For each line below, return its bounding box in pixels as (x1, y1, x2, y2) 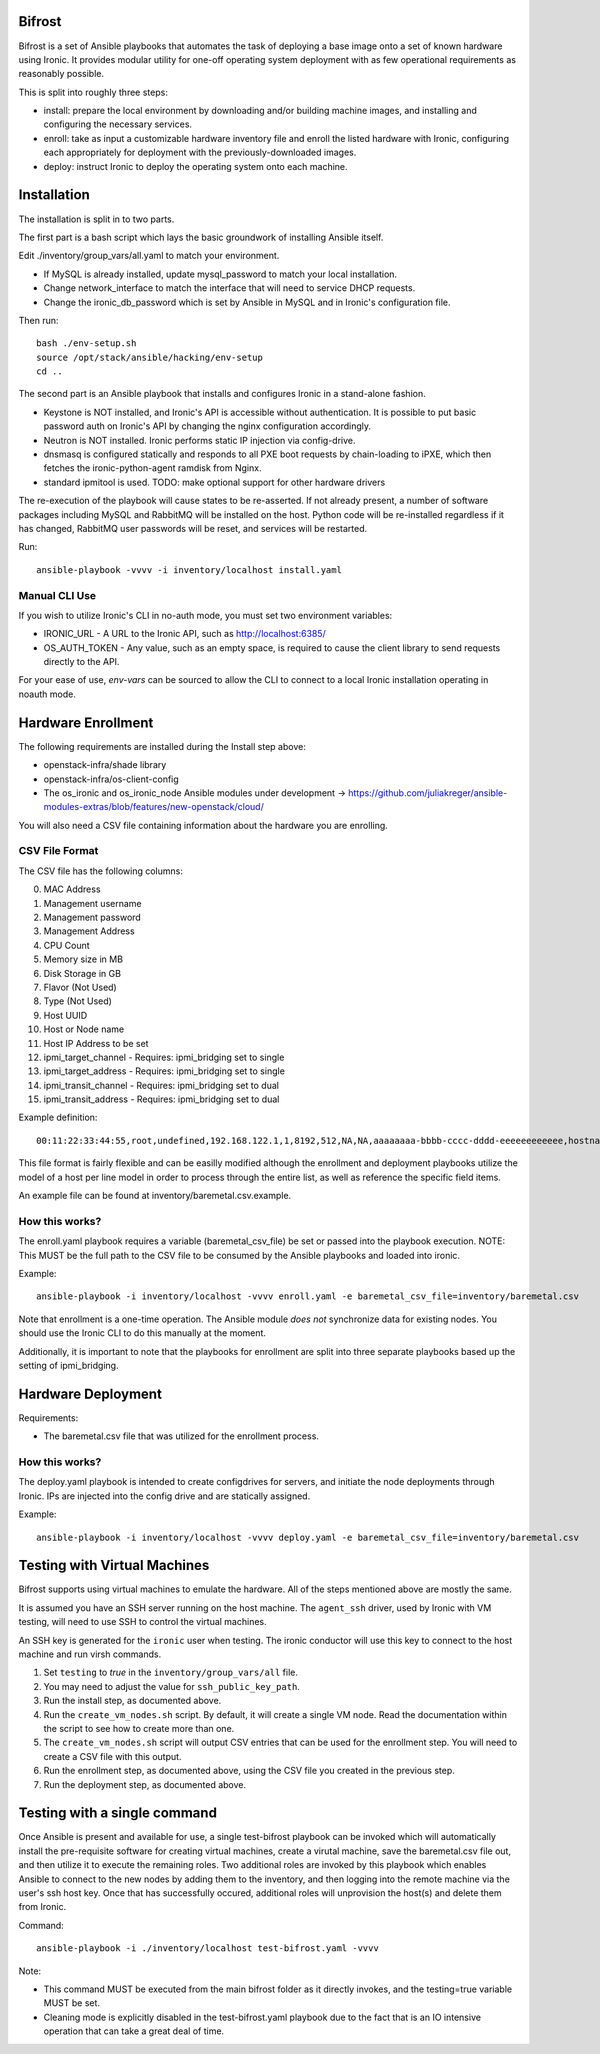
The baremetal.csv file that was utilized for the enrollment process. (43, 1430, 320, 1442)
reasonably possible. (18, 68, 105, 80)
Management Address (43, 925, 135, 937)
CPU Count (43, 939, 90, 951)
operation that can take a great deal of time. (43, 2025, 225, 2037)
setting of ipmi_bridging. (18, 1359, 119, 1371)
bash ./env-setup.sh (36, 338, 137, 349)
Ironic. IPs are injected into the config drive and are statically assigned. (18, 1490, 311, 1502)
